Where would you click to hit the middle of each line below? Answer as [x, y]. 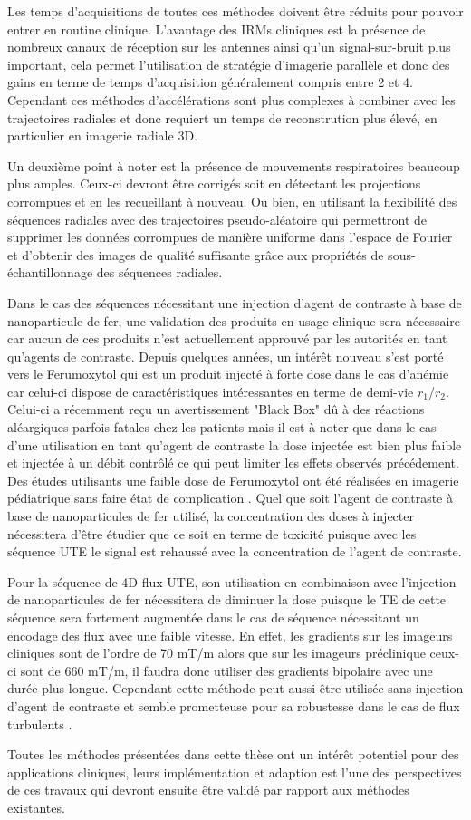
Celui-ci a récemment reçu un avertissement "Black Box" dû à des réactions [216, 409]
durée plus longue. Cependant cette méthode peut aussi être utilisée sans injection [235, 688]
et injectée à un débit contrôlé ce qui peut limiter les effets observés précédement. [233, 463]
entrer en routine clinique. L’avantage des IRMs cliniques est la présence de [216, 29]
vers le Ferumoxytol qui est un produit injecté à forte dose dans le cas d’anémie [228, 374]
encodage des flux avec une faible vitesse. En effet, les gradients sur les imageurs [230, 635]
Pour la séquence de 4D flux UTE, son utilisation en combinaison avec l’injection [232, 581]
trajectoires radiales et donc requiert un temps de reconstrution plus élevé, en [222, 117]
